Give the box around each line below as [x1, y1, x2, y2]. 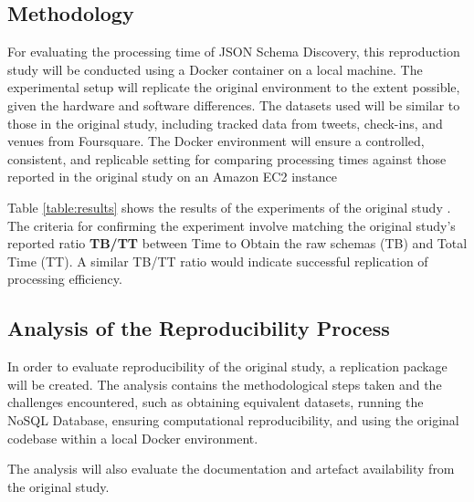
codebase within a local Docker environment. [7, 428, 258, 447]
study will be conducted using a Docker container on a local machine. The [7, 59, 423, 78]
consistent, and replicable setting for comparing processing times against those [7, 149, 447, 168]
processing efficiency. [7, 269, 122, 288]
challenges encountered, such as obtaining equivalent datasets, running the [7, 392, 424, 412]
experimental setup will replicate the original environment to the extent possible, [7, 78, 460, 97]
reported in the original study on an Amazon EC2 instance [7, 167, 337, 186]
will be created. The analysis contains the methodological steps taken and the [7, 374, 442, 393]
